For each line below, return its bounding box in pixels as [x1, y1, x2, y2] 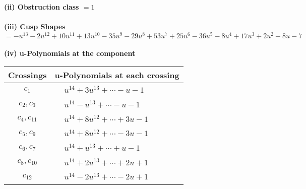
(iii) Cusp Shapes [4, 21, 66, 32]
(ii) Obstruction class [4, 2, 79, 12]
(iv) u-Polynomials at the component [4, 48, 136, 58]
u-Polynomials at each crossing [54, 69, 179, 81]
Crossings [8, 69, 47, 81]
